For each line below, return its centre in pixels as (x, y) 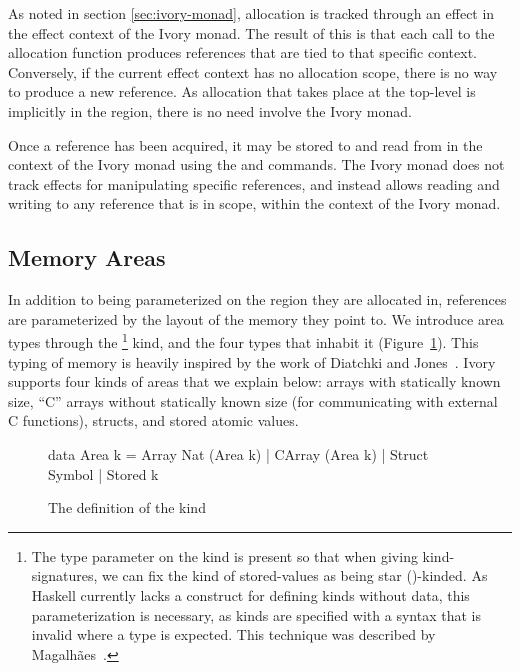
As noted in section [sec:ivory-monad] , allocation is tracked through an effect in (251, 13)
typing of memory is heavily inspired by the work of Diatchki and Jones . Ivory (252, 361)
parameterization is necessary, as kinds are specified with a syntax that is (256, 614)
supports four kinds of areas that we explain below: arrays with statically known (254, 381)
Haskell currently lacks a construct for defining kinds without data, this (250, 594)
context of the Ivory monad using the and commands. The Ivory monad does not (256, 164)
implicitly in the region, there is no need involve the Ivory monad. (210, 110)
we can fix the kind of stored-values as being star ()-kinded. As (294, 575)
